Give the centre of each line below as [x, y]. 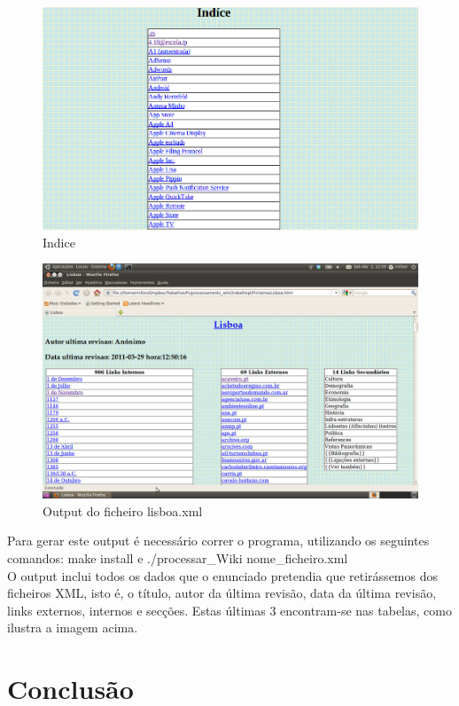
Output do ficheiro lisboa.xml [123, 510]
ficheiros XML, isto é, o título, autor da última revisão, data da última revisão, [222, 593]
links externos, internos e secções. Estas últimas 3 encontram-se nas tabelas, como [229, 610]
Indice [59, 242]
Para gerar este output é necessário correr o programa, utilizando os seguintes [218, 541]
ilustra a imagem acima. [73, 628]
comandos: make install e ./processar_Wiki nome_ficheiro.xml [178, 557]
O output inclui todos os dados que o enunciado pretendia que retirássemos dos [222, 575]
